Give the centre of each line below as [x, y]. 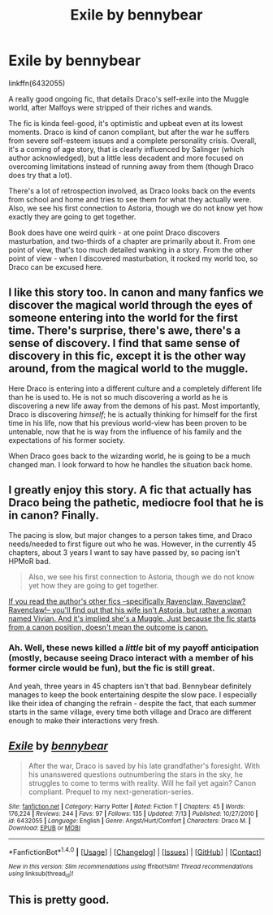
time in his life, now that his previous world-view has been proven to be [128, 423]
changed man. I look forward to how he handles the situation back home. [131, 464]
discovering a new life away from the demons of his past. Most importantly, [134, 405]
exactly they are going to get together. [72, 216]
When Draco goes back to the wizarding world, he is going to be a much [129, 456]
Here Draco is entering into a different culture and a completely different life [135, 388]
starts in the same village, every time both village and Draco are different [130, 712]
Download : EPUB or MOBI [45, 828]
